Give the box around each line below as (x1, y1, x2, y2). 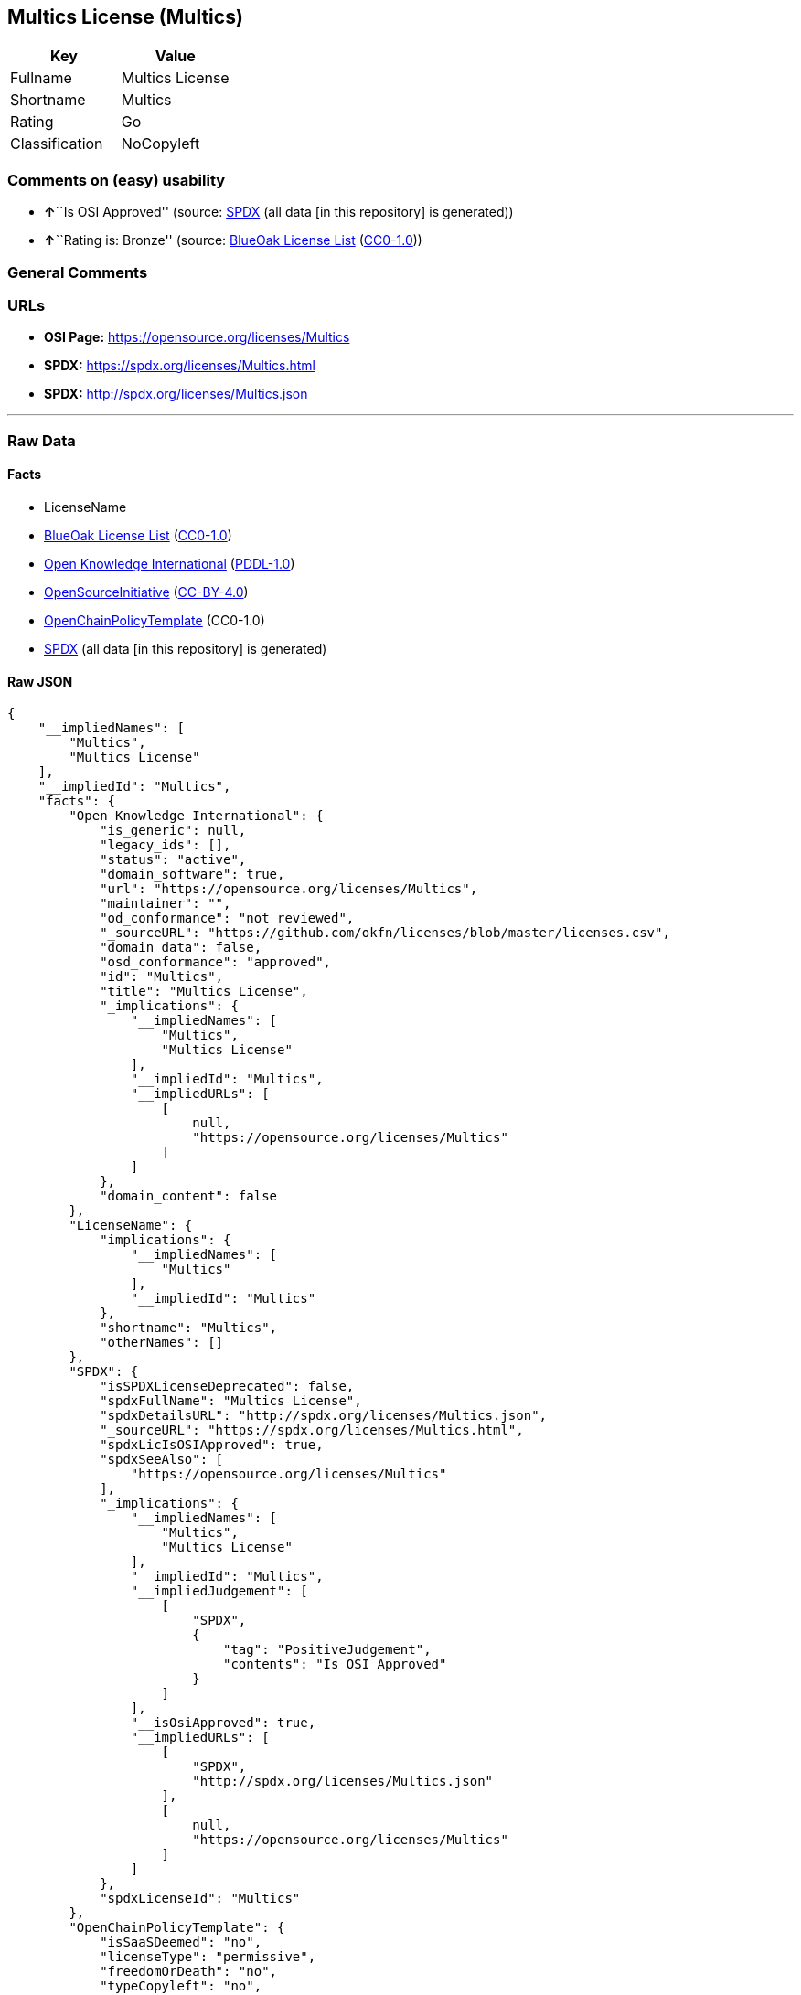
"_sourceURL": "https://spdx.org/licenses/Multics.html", (100, 1423, 524, 1438)
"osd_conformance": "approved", (100, 955, 332, 970)
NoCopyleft (121, 134, 200, 154)
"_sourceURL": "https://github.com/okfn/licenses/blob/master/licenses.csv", (100, 925, 670, 941)
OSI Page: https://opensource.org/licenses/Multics (44, 329, 350, 346)
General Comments (7, 262, 148, 282)
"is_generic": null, (100, 823, 247, 838)
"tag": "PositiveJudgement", (223, 1642, 432, 1658)
